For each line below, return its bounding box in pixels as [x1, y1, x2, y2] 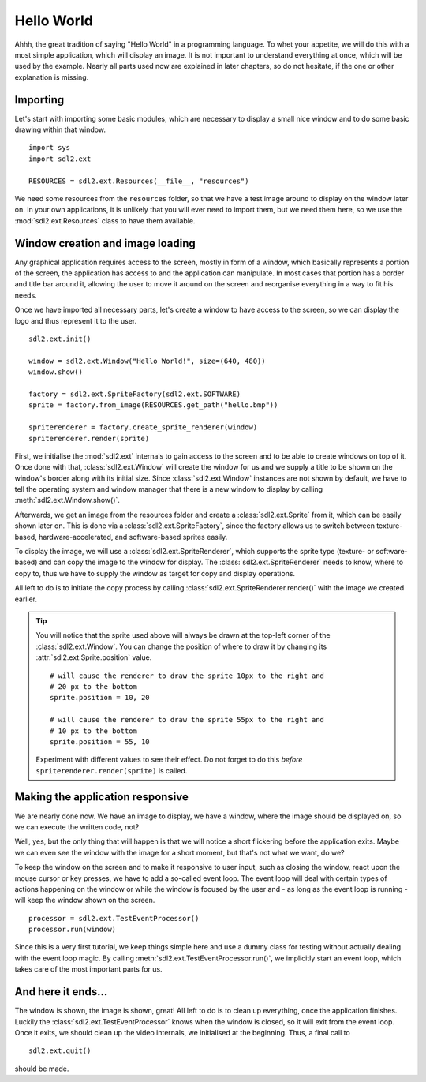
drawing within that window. [14, 125, 106, 134]
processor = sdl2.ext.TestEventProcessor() [28, 914, 200, 923]
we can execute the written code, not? [14, 822, 140, 832]
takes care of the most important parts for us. [14, 964, 163, 974]
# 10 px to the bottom [50, 726, 138, 736]
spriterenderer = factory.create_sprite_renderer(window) [28, 423, 258, 432]
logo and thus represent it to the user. [14, 316, 137, 325]
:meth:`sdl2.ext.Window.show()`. [14, 496, 120, 505]
